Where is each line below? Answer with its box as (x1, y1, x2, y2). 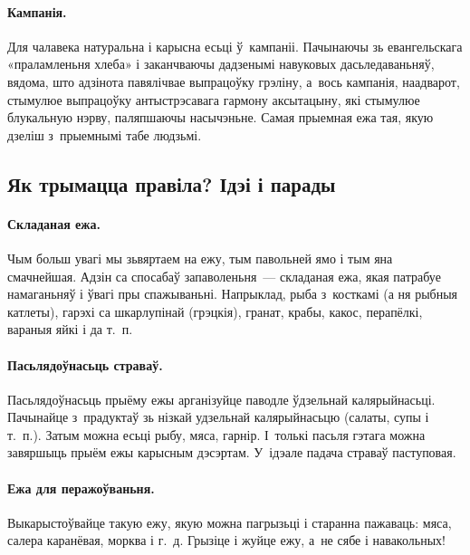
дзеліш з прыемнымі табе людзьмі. (7, 125, 202, 144)
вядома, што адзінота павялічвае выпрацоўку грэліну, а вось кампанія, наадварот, (7, 72, 460, 91)
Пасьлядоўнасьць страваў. (7, 355, 163, 374)
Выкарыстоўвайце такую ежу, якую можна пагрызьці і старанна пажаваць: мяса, (7, 512, 452, 531)
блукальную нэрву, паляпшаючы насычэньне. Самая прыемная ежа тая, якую (7, 108, 434, 127)
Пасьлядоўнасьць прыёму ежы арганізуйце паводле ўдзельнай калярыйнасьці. (7, 389, 436, 408)
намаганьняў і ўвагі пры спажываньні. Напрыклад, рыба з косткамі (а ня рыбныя (7, 284, 458, 303)
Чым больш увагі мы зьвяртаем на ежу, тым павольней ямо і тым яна (7, 248, 393, 267)
